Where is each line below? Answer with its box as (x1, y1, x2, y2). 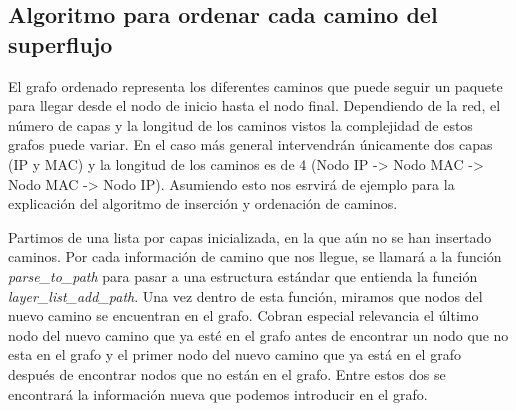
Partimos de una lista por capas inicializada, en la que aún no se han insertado (8, 226, 492, 247)
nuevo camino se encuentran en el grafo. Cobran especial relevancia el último (8, 305, 479, 326)
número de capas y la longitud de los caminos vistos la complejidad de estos (8, 114, 473, 135)
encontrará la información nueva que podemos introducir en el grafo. (8, 383, 428, 404)
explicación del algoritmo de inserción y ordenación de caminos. (8, 193, 398, 214)
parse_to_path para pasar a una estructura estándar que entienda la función (8, 265, 478, 286)
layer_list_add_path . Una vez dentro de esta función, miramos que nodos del (8, 285, 483, 306)
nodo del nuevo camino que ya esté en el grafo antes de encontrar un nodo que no (8, 324, 509, 345)
